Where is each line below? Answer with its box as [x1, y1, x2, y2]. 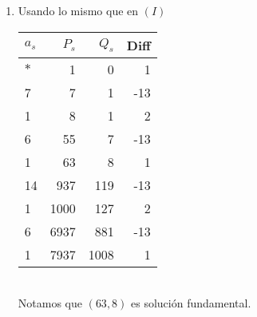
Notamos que [18, 295, 82, 311]
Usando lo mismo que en [18, 2, 139, 18]
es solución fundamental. [131, 295, 251, 311]
